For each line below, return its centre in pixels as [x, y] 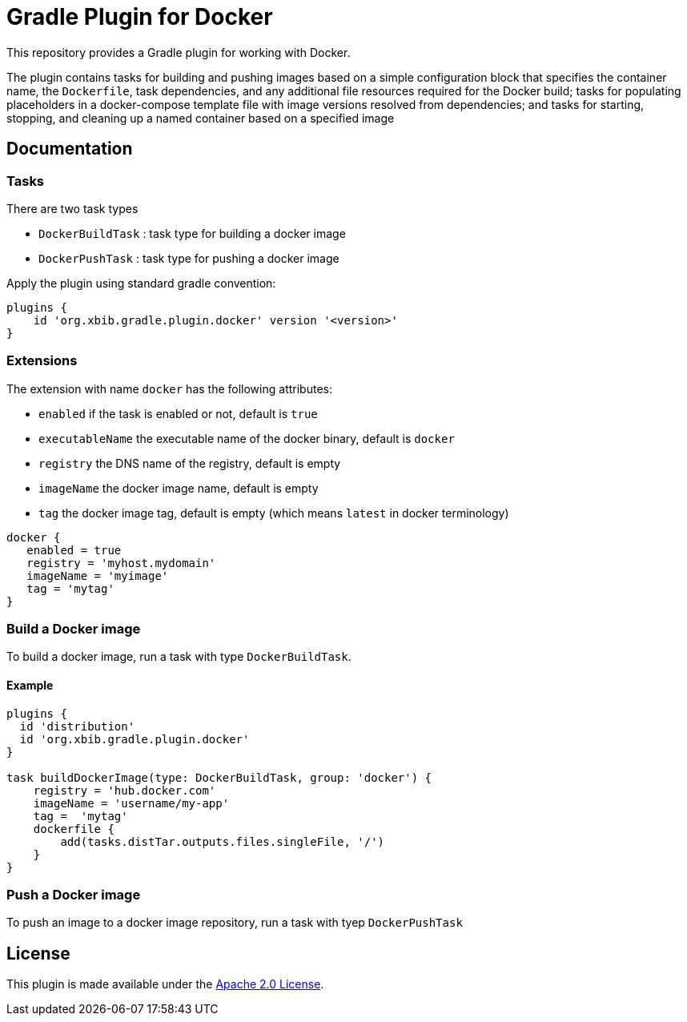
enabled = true [74, 550]
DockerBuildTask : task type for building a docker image [192, 233]
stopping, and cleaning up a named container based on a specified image [201, 118]
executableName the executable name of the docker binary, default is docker [247, 438]
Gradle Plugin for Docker [140, 17]
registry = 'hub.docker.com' [125, 790]
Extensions [42, 361]
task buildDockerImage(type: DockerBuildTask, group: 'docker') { [219, 777]
